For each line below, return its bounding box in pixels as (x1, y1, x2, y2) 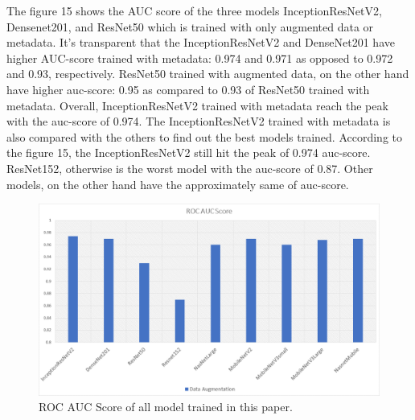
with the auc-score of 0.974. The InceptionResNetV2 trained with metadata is (6, 113, 391, 130)
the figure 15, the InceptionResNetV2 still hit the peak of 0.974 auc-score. (6, 144, 371, 161)
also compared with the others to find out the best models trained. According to (6, 128, 403, 145)
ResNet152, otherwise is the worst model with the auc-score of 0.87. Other (6, 159, 373, 176)
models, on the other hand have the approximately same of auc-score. (6, 175, 349, 192)
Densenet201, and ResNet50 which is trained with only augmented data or (6, 18, 374, 35)
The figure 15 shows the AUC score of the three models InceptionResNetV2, (6, 2, 382, 19)
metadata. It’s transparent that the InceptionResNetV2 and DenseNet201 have (6, 34, 395, 51)
